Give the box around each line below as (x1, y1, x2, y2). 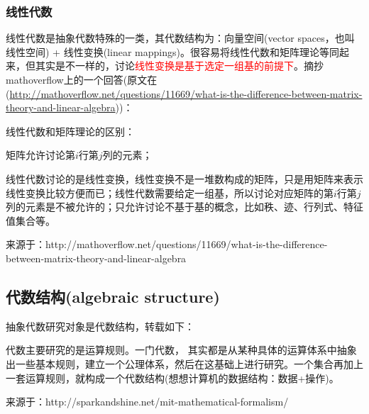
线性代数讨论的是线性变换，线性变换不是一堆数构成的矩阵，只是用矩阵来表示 (6, 171, 363, 186)
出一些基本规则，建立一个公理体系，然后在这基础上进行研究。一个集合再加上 (6, 356, 363, 371)
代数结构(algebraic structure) (6, 285, 220, 307)
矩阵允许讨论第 (6, 147, 75, 162)
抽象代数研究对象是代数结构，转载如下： (6, 318, 194, 333)
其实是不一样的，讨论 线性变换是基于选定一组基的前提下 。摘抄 (35, 58, 324, 73)
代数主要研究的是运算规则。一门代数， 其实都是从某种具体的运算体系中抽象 (6, 342, 357, 357)
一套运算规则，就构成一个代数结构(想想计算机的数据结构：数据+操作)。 (6, 370, 339, 385)
